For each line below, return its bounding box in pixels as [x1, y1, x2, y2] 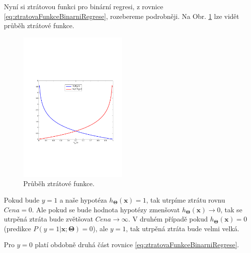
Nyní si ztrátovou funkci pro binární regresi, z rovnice [4, 1, 163, 11]
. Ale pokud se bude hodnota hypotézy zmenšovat [32, 204, 180, 214]
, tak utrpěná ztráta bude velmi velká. [125, 223, 239, 233]
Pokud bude [4, 194, 40, 205]
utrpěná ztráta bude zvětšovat [4, 214, 94, 224]
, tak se [220, 204, 242, 214]
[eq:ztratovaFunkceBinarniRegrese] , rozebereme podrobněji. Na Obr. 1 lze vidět [4, 11, 239, 21]
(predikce [4, 223, 31, 233]
